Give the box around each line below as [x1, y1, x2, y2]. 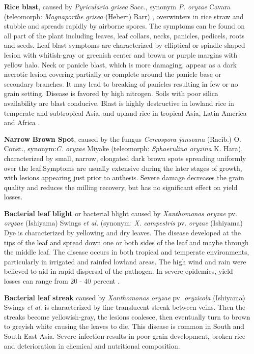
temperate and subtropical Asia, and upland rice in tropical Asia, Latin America [4, 107, 247, 118]
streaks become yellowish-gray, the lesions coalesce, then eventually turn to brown [4, 311, 251, 322]
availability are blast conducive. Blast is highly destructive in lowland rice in [4, 97, 234, 108]
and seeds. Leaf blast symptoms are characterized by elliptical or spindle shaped [4, 40, 245, 50]
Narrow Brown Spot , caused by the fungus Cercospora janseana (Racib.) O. [4, 133, 241, 144]
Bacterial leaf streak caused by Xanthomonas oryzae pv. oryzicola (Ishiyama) [4, 292, 245, 302]
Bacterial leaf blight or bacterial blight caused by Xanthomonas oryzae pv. [4, 208, 237, 218]
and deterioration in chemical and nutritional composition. [4, 340, 180, 351]
